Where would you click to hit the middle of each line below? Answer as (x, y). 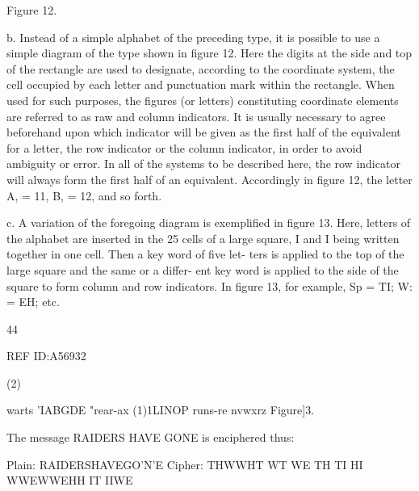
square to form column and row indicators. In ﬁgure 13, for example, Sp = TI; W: (209, 285)
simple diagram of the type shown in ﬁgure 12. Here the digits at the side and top (209, 53)
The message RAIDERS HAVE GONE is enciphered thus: (151, 437)
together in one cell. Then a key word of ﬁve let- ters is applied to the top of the (205, 254)
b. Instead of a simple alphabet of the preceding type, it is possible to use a (193, 37)
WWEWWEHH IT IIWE (70, 480)
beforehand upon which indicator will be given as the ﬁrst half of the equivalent (204, 132)
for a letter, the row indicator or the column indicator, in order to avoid (184, 147)
